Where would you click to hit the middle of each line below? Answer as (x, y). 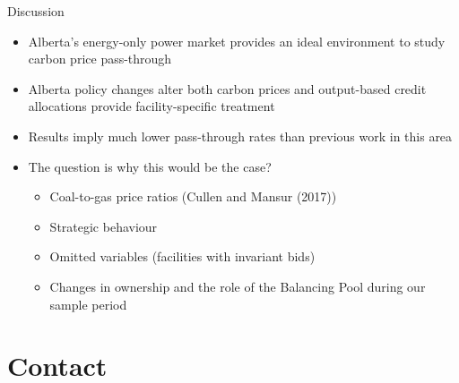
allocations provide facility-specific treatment (152, 106)
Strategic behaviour (104, 226)
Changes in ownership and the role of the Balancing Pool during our (238, 286)
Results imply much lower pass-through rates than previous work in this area (240, 136)
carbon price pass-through (100, 59)
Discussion (36, 11)
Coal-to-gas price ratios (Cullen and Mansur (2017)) (193, 196)
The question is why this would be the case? (150, 166)
